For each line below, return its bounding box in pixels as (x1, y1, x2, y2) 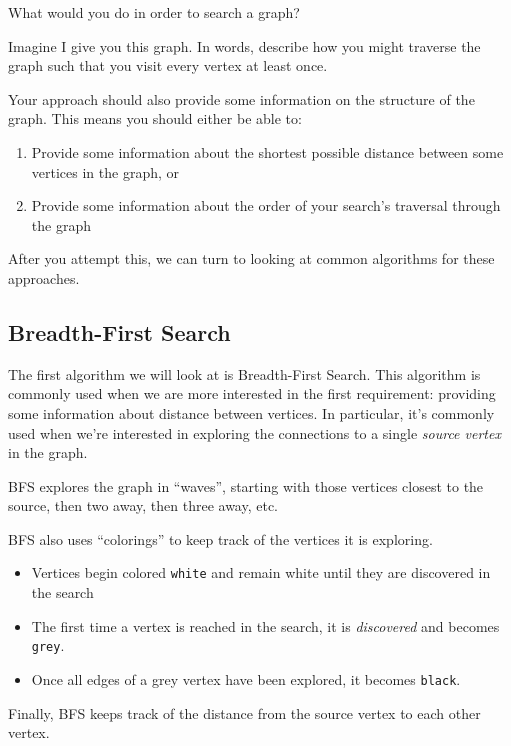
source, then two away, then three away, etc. (8, 495, 279, 516)
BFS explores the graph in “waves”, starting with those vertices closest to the (8, 475, 484, 496)
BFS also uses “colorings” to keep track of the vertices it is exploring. (8, 528, 433, 549)
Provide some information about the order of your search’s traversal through (31, 195, 501, 216)
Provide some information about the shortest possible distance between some (31, 141, 504, 162)
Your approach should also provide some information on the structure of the (8, 88, 475, 109)
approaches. (8, 267, 80, 288)
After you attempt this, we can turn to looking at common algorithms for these (8, 248, 495, 269)
